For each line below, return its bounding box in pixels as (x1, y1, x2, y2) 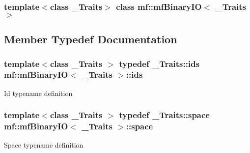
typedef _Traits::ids (119, 57, 200, 69)
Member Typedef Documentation (4, 31, 177, 47)
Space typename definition (4, 139, 83, 150)
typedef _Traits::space (119, 109, 210, 121)
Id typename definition (4, 88, 73, 98)
